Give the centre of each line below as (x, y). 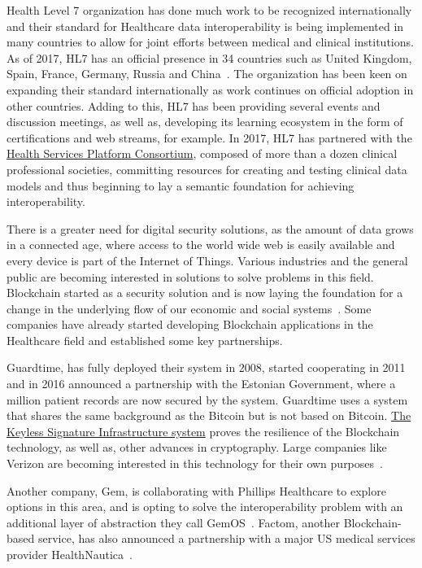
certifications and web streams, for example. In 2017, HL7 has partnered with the (209, 137)
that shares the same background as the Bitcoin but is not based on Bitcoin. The (209, 415)
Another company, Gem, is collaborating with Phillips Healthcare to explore (196, 490)
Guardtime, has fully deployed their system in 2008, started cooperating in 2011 (206, 367)
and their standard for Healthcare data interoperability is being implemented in (205, 26)
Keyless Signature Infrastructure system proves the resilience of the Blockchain (203, 431)
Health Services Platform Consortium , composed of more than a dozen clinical (202, 153)
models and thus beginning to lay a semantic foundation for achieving (181, 185)
